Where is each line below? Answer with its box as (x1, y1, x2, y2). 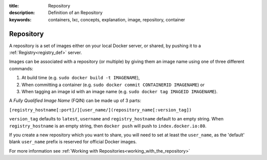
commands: (9, 65, 34, 71)
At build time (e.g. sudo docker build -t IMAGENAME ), (21, 75, 140, 81)
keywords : (9, 16, 32, 22)
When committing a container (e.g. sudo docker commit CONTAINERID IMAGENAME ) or (21, 82, 205, 88)
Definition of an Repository (48, 10, 103, 16)
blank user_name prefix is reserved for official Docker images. (9, 139, 137, 145)
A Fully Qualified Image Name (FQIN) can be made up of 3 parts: (9, 98, 141, 104)
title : (9, 3, 19, 8)
